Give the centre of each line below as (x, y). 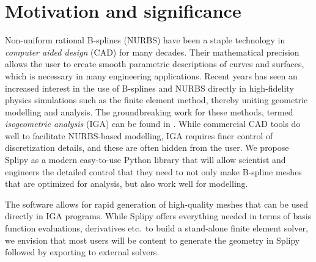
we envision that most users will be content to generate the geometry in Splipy (152, 240)
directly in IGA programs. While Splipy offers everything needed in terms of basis (158, 216)
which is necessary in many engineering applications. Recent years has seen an (151, 75)
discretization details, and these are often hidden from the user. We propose (147, 147)
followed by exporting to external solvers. (82, 252)
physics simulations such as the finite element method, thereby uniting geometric (156, 100)
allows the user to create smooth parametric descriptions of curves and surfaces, (155, 64)
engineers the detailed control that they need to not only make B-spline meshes (153, 171)
